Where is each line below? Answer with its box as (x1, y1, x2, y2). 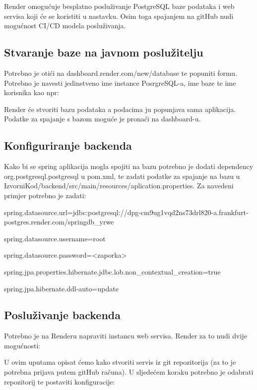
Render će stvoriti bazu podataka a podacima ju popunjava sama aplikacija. (4, 104, 236, 114)
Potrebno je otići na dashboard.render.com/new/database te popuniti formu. (4, 67, 237, 78)
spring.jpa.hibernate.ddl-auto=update (4, 283, 119, 293)
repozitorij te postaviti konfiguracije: (4, 376, 115, 387)
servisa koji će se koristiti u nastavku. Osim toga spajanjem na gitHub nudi (4, 10, 234, 21)
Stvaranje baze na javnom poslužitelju (4, 45, 203, 60)
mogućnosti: (4, 340, 41, 350)
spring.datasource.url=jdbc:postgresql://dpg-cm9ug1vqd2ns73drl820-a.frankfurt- (4, 207, 249, 217)
